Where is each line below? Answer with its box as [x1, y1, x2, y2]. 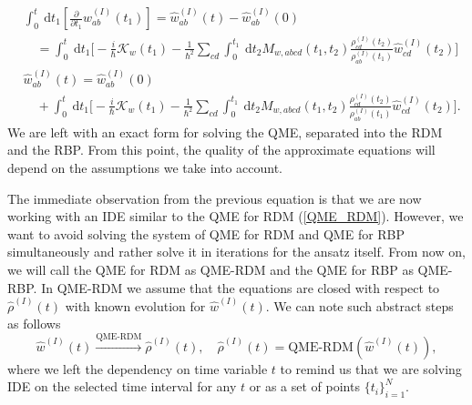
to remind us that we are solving [280, 359, 462, 378]
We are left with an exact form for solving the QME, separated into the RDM [7, 122, 443, 141]
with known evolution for [65, 296, 206, 315]
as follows [7, 314, 61, 333]
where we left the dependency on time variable [7, 359, 268, 378]
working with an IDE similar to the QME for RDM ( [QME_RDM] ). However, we [7, 207, 464, 226]
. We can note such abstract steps [265, 296, 454, 315]
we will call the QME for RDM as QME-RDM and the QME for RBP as [7, 260, 414, 279]
